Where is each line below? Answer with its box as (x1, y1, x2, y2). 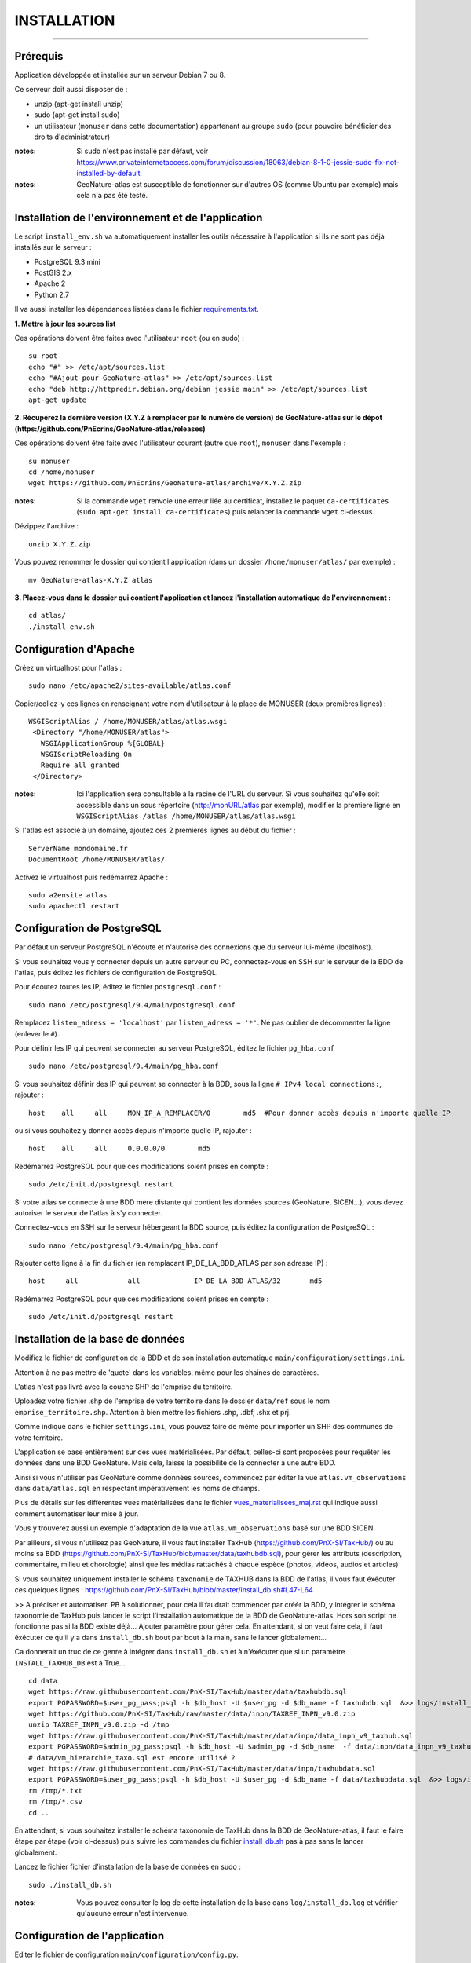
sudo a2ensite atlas (28, 890, 108, 899)
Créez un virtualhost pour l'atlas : (14, 663, 122, 672)
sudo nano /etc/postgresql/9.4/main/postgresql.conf (28, 1000, 235, 1009)
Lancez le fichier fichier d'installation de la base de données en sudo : (14, 1862, 241, 1872)
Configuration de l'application (14, 1929, 165, 1943)
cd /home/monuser (28, 467, 95, 477)
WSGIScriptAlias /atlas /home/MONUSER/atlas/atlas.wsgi (76, 812, 296, 821)
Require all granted (40, 761, 120, 769)
